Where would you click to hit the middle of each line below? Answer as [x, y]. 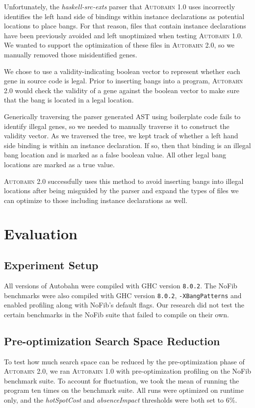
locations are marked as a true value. [59, 164]
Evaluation [41, 234]
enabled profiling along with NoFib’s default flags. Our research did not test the [124, 305]
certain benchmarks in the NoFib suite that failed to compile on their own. [116, 314]
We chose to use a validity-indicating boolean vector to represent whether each [122, 71]
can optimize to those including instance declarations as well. [96, 200]
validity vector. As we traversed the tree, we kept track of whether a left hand [121, 136]
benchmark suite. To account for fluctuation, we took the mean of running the [122, 380]
